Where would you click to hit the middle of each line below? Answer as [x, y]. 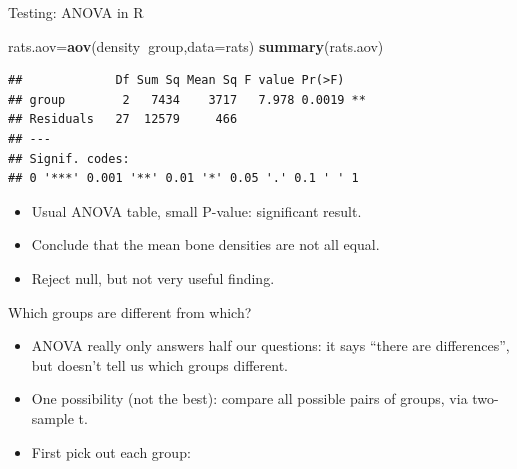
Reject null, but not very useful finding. [153, 277]
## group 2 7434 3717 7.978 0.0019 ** [187, 99]
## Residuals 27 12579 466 [123, 119]
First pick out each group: [111, 451]
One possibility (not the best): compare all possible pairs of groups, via [249, 398]
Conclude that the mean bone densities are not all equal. [205, 244]
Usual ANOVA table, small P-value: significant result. [196, 210]
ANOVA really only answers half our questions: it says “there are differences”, [270, 345]
